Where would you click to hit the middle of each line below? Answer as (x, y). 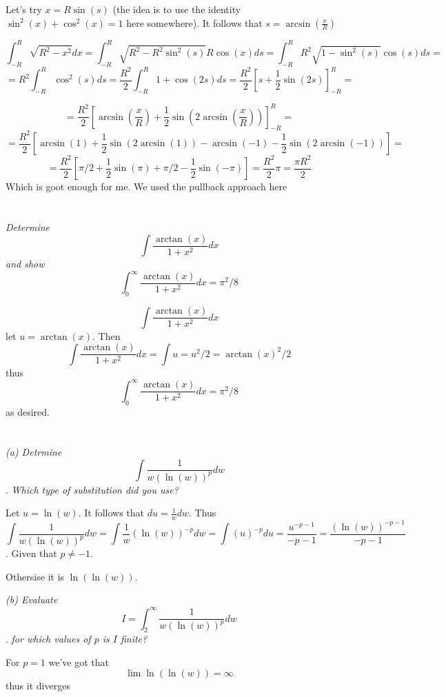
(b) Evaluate (32, 599)
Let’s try (24, 9)
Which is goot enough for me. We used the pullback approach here (146, 186)
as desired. (28, 411)
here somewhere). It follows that (194, 22)
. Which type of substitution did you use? (92, 489)
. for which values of (48, 639)
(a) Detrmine (34, 452)
